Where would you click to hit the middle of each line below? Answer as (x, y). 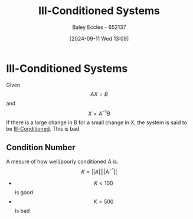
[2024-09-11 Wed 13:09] (99, 38)
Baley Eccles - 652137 (99, 27)
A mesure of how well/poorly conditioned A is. (62, 162)
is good (24, 192)
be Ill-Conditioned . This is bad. (43, 129)
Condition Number (41, 147)
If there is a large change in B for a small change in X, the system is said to (97, 122)
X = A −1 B (99, 113)
